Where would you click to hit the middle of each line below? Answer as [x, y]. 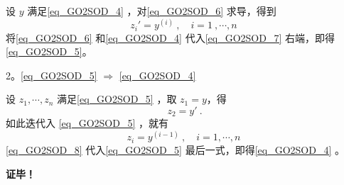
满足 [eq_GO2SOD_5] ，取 [117, 99]
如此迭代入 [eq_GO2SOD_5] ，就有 [87, 123]
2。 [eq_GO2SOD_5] [52, 75]
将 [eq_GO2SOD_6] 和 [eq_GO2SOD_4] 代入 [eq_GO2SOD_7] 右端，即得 [170, 37]
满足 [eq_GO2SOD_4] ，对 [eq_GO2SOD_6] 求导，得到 [152, 11]
